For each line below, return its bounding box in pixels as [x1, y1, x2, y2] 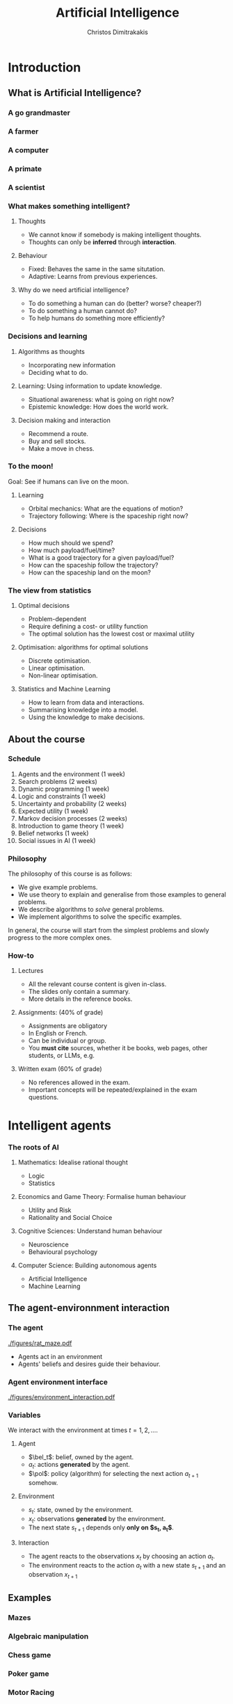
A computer [8, 145, 49, 155]
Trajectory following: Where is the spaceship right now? [28, 511, 188, 520]
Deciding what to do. [28, 368, 88, 376]
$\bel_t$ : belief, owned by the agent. [28, 1453, 134, 1461]
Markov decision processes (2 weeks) [17, 814, 128, 822]
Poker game [8, 1669, 49, 1678]
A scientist [8, 182, 45, 192]
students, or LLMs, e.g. [28, 1052, 95, 1060]
